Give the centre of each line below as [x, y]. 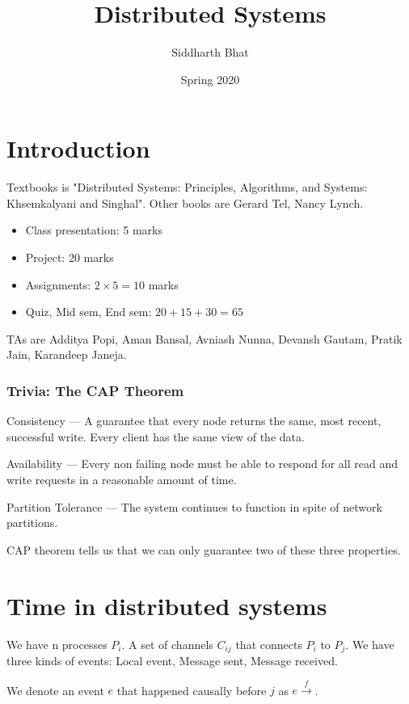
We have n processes [57, 644]
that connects [269, 644]
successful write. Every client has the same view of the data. [156, 436]
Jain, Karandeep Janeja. [67, 354]
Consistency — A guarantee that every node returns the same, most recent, [194, 421]
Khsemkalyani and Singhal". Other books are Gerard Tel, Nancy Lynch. [185, 202]
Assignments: [58, 284]
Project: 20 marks [70, 257]
